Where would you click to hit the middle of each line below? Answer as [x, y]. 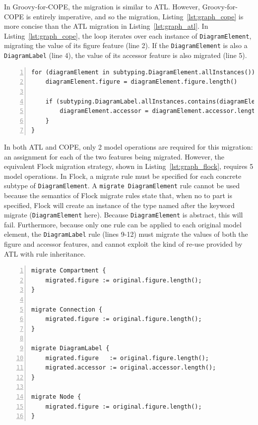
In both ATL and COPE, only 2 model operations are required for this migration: [129, 146]
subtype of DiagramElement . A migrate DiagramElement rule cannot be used [122, 186]
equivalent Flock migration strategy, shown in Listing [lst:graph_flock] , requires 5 [129, 166]
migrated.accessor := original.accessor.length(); [131, 368]
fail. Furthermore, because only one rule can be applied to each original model [123, 224]
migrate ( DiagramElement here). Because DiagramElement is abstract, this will [124, 215]
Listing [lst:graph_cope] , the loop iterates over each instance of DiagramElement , [128, 35]
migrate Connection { [67, 309]
